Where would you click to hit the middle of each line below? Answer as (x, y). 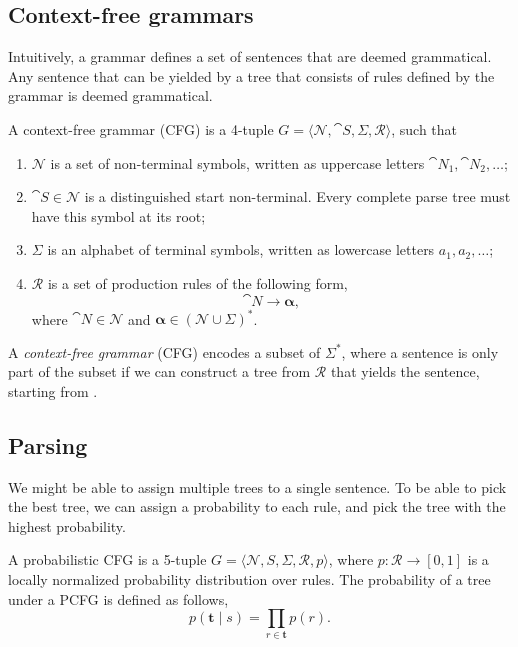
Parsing (48, 444)
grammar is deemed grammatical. (110, 95)
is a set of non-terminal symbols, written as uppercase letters (237, 162)
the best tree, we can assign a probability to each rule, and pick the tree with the (257, 506)
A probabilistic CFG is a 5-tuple (107, 559)
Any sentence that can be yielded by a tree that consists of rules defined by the (251, 75)
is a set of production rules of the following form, (197, 282)
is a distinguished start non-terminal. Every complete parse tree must (297, 196)
